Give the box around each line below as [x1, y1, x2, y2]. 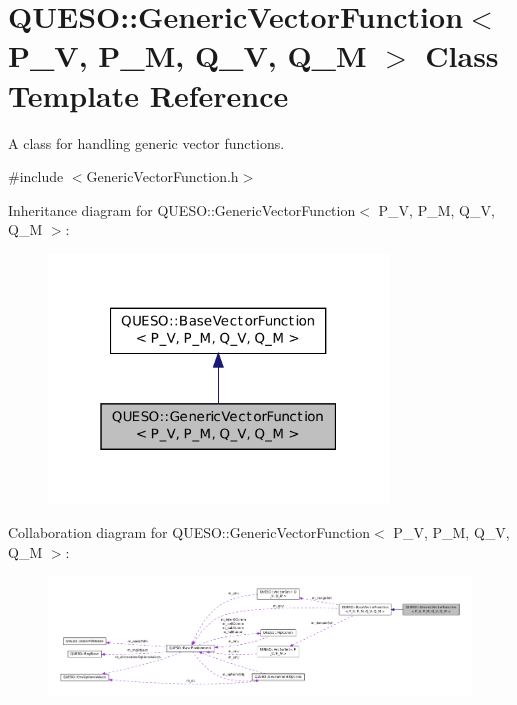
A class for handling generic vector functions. [8, 132, 285, 153]
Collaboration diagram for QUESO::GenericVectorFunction [8, 522, 371, 543]
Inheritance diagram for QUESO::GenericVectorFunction [8, 199, 356, 220]
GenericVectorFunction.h [86, 166, 239, 187]
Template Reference [8, 74, 289, 115]
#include [8, 166, 64, 187]
